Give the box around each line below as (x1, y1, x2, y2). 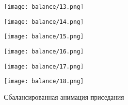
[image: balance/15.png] (4, 33, 84, 40)
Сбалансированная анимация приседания (4, 91, 124, 102)
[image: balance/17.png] (4, 63, 84, 70)
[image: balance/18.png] (4, 78, 84, 85)
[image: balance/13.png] (4, 3, 84, 10)
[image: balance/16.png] (4, 48, 84, 55)
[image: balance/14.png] (4, 18, 84, 25)
